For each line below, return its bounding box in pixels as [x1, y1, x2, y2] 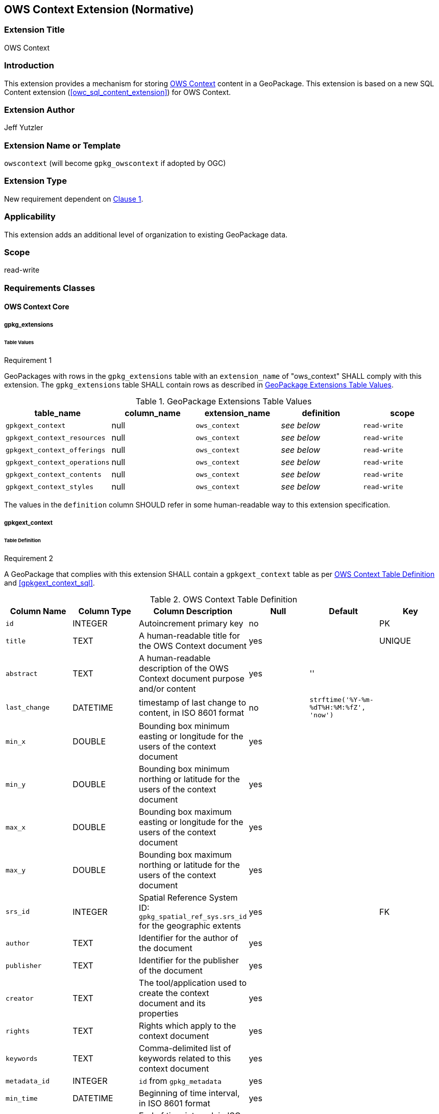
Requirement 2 [4, 554, 54, 563]
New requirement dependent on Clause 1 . [4, 194, 143, 203]
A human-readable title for [139, 631, 240, 641]
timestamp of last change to [139, 697, 247, 708]
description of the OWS [139, 663, 229, 674]
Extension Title [4, 25, 65, 35]
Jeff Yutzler [4, 123, 43, 132]
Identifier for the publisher [139, 955, 239, 966]
